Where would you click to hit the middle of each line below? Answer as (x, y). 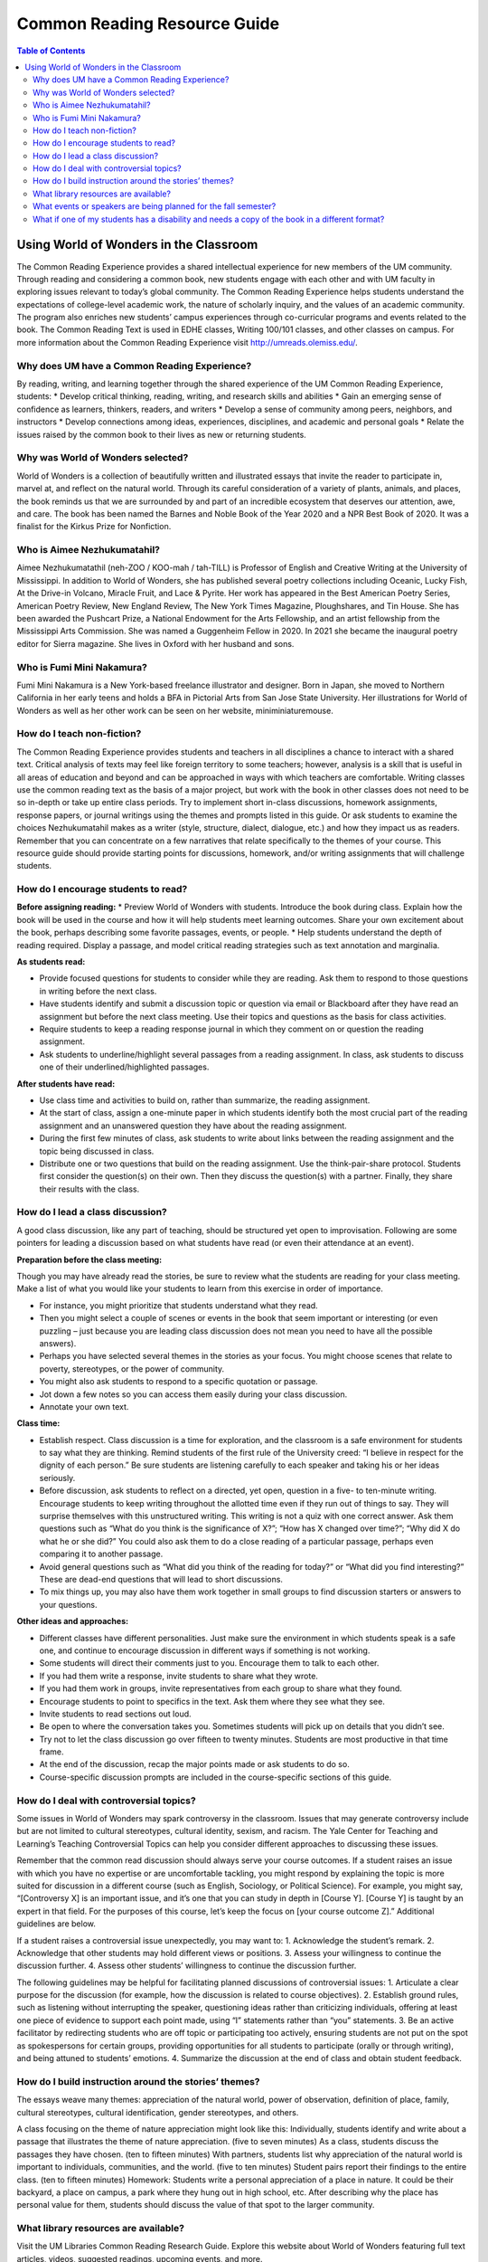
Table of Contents (51, 51)
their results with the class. (89, 1189)
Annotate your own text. (84, 1406)
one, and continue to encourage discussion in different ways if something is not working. (205, 1650)
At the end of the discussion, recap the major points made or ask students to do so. (194, 1764)
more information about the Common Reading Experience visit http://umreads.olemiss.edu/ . (187, 342)
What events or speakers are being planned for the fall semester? (155, 206)
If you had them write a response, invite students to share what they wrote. (178, 1676)
